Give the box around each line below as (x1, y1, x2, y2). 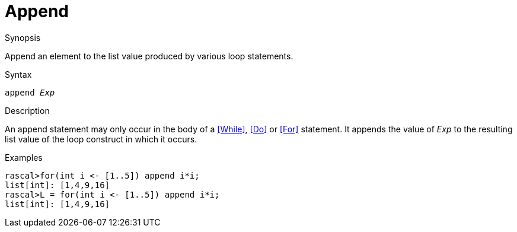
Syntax (5, 69, 32, 80)
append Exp (5, 87, 55, 97)
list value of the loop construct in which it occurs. (5, 134, 197, 144)
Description (5, 105, 50, 116)
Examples (5, 152, 43, 163)
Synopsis (5, 32, 41, 43)
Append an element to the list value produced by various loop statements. (5, 50, 293, 61)
